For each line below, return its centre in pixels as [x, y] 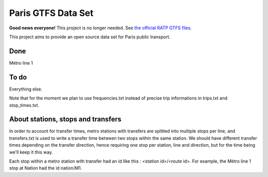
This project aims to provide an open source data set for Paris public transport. [90, 37]
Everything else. [26, 89]
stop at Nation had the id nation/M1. [45, 168]
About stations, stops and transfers [65, 119]
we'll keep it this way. [31, 152]
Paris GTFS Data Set [51, 13]
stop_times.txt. [24, 105]
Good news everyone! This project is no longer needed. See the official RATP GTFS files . [100, 28]
